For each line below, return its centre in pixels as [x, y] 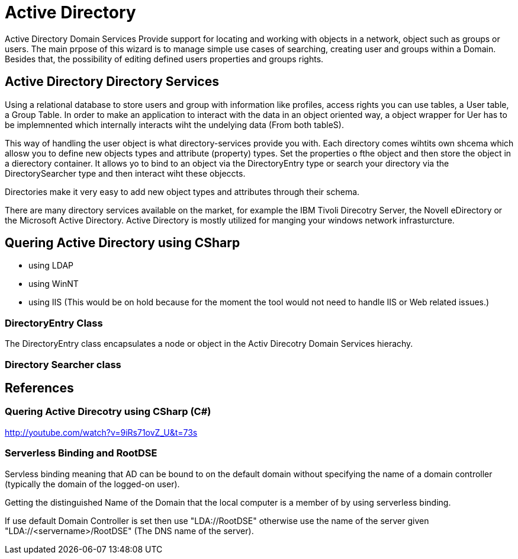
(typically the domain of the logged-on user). [92, 484]
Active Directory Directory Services [112, 82]
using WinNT [54, 284]
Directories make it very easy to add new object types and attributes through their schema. [182, 191]
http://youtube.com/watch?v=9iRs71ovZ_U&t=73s [101, 432]
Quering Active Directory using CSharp [123, 243]
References [39, 388]
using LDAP [51, 266]
